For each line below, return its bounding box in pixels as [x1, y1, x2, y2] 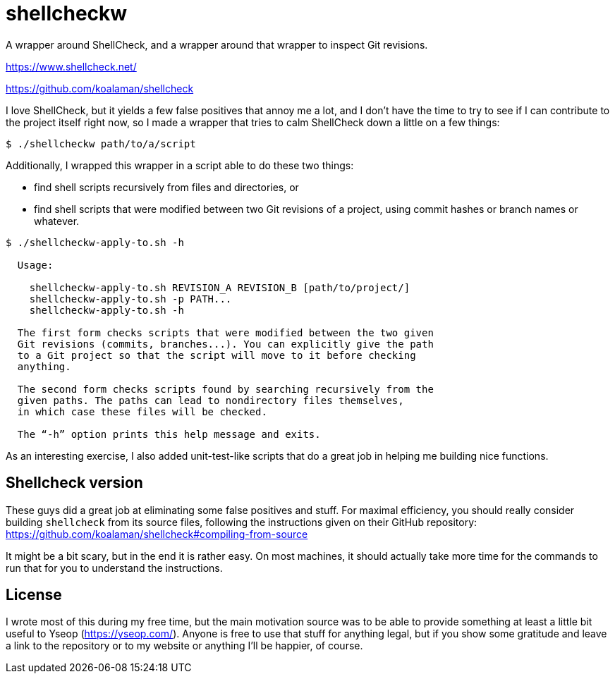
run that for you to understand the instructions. [6, 561, 223, 574]
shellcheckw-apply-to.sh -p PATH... [29, 293, 232, 305]
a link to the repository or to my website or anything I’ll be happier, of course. [6, 640, 363, 652]
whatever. [34, 214, 80, 227]
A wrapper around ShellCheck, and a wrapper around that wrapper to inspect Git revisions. [6, 38, 428, 51]
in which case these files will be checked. [17, 405, 267, 417]
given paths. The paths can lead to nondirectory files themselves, [17, 394, 404, 406]
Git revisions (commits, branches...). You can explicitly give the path [17, 338, 434, 350]
